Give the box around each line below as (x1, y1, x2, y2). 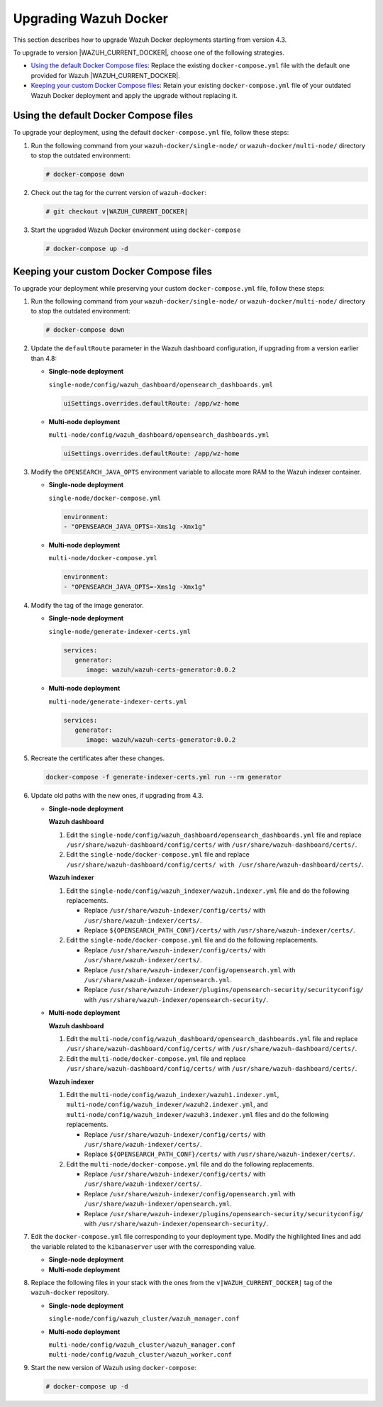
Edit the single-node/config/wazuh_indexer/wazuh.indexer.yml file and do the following (66, 886, 350, 895)
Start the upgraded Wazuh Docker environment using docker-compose (30, 226, 241, 234)
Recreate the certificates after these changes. (30, 754, 165, 762)
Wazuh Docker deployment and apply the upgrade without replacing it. (30, 91, 238, 99)
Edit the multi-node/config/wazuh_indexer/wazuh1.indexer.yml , (66, 1090, 279, 1099)
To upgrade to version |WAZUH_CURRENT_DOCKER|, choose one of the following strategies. (13, 48, 285, 57)
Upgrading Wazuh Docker (13, 11, 168, 26)
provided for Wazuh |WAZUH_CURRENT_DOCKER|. (30, 71, 180, 79)
